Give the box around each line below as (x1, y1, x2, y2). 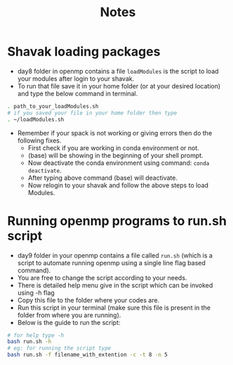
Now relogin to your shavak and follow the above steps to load (27, 180, 209, 190)
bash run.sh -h (7, 338, 52, 345)
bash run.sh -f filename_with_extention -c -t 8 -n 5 (7, 352, 168, 359)
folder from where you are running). (17, 310, 121, 319)
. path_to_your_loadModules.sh (7, 102, 99, 109)
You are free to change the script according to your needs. (17, 273, 187, 281)
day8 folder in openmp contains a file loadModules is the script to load (17, 67, 219, 75)
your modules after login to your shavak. (17, 74, 135, 83)
